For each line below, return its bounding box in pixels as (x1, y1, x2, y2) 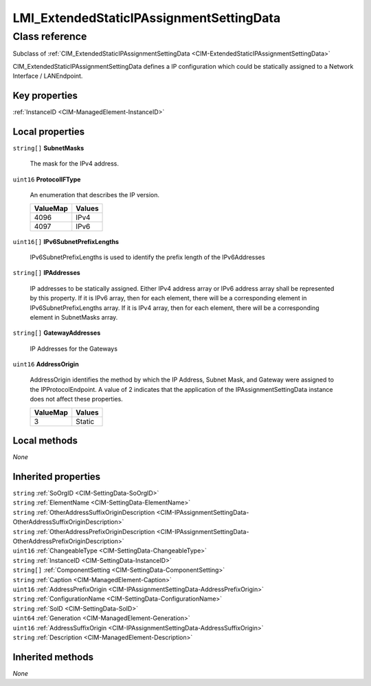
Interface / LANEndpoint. (12, 72, 83, 80)
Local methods (12, 435, 78, 447)
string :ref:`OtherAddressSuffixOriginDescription (12, 508, 155, 516)
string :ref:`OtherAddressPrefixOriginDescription (12, 527, 155, 535)
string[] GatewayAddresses (12, 329, 101, 337)
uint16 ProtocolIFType (12, 175, 81, 184)
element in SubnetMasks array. (30, 313, 118, 321)
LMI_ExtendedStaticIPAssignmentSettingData (12, 10, 281, 25)
